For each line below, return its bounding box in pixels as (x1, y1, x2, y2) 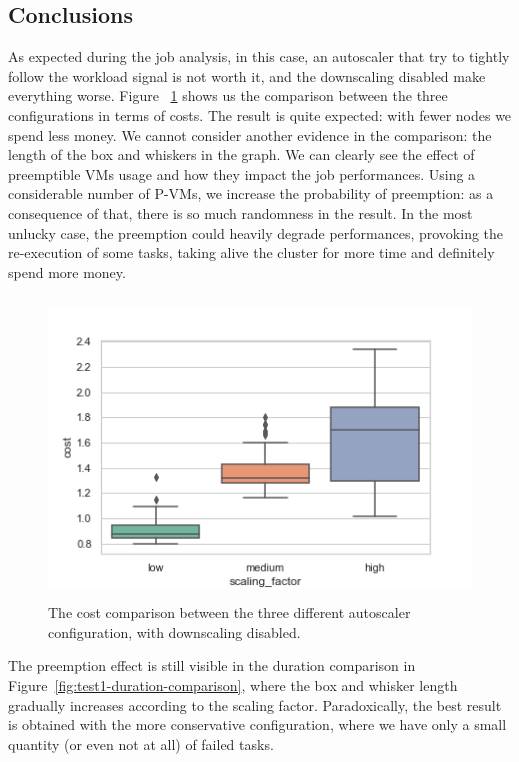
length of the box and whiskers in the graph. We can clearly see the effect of (8, 144, 475, 165)
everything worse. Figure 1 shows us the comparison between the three (8, 85, 448, 106)
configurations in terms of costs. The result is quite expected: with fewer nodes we (8, 104, 512, 125)
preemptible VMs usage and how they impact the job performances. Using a (8, 163, 476, 184)
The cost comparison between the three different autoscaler (48, 602, 411, 623)
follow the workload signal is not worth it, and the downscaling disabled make (8, 65, 486, 86)
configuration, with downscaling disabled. (48, 621, 301, 642)
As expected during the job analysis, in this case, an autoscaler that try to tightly (8, 46, 510, 67)
